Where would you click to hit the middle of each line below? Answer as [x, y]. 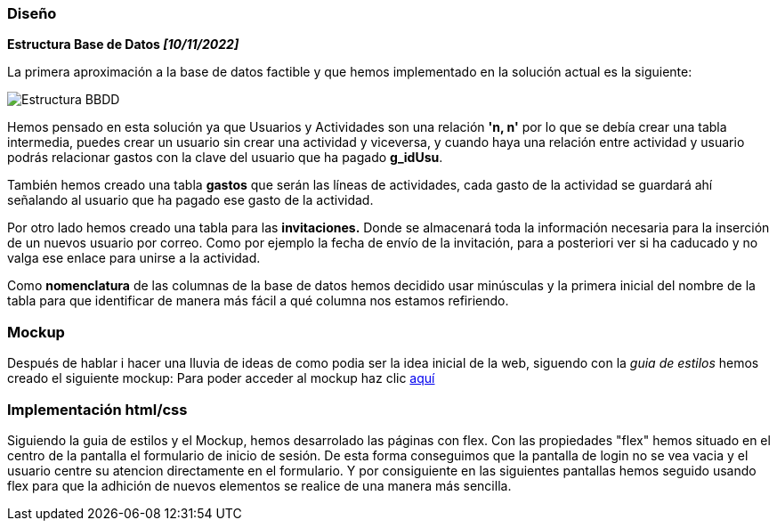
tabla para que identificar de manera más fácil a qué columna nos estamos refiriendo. [258, 301]
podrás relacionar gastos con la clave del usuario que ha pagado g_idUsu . [225, 158]
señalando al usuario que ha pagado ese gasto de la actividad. [190, 200]
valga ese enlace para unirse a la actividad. [134, 258]
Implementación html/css [97, 409]
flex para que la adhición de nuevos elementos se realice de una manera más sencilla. [259, 485]
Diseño [32, 13]
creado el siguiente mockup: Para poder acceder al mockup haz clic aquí [221, 378]
